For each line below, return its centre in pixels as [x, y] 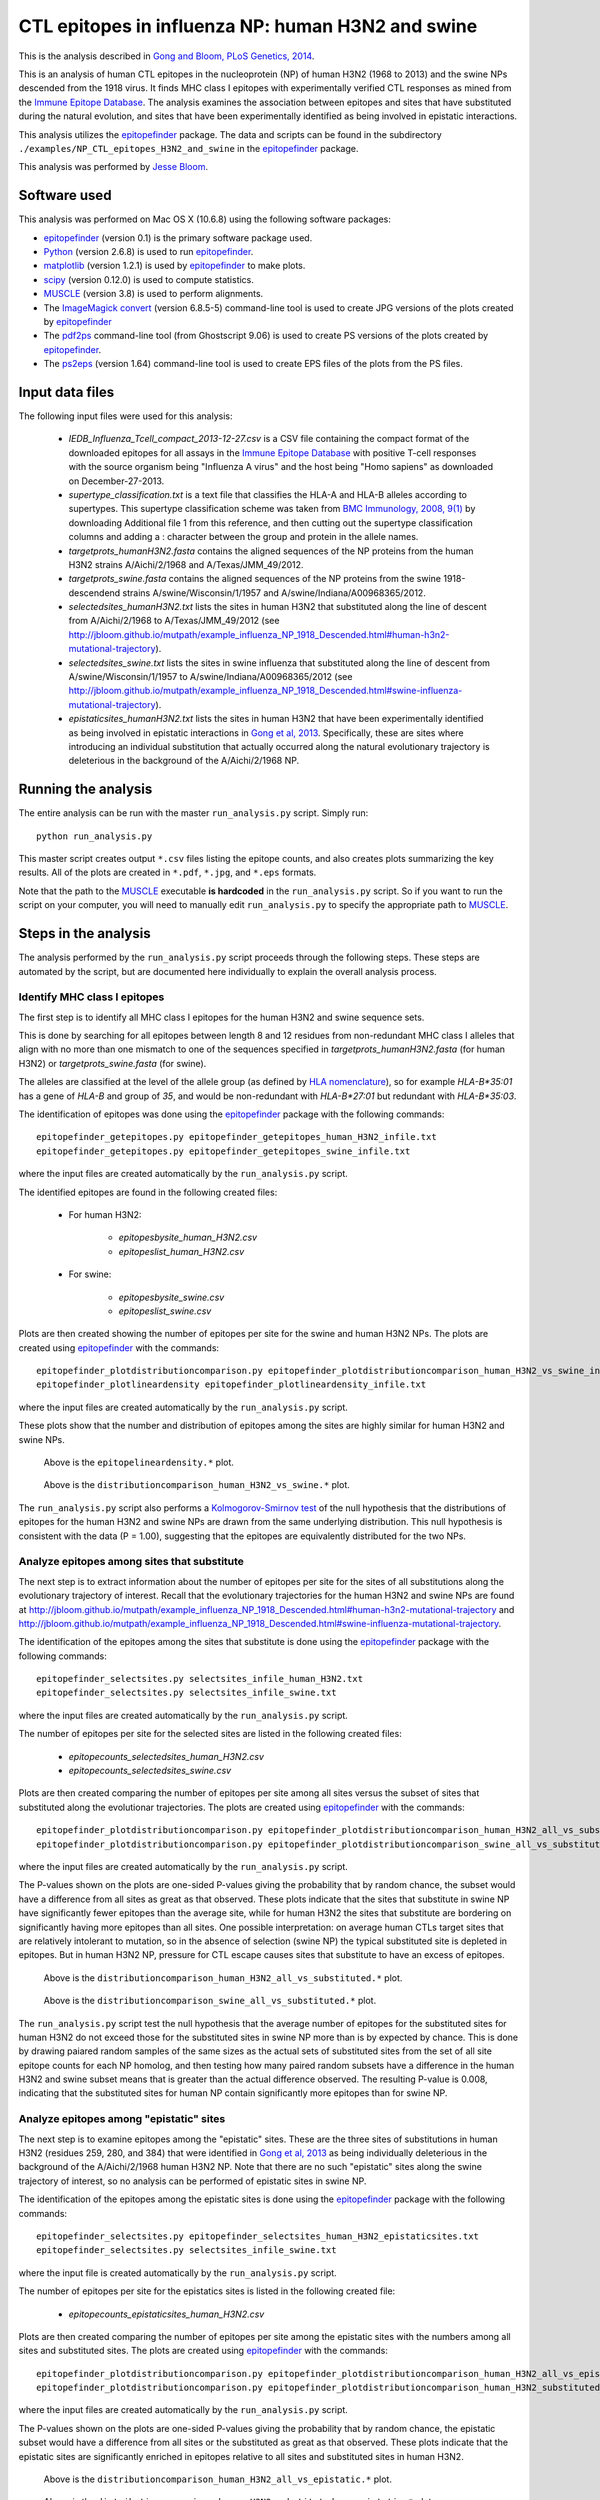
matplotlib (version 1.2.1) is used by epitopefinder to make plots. [174, 266]
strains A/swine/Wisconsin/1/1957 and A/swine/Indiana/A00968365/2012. [274, 592]
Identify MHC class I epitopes [91, 997]
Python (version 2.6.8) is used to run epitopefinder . [148, 251]
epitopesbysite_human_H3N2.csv [188, 1237]
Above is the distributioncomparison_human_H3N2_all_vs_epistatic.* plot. [217, 2479]
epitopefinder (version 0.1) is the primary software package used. [178, 237]
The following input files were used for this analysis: [125, 416]
